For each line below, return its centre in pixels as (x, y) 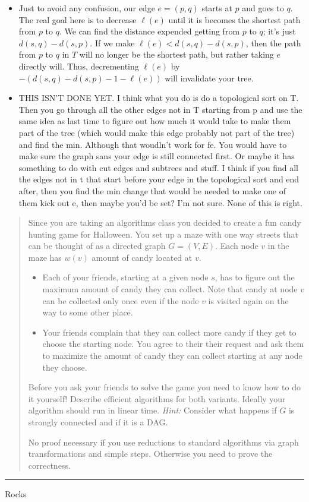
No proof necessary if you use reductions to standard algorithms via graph (163, 442)
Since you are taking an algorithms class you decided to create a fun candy (165, 222)
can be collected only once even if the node (121, 300)
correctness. (49, 465)
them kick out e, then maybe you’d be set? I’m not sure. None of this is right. (160, 202)
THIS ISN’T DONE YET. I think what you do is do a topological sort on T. (159, 98)
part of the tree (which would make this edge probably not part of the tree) (157, 132)
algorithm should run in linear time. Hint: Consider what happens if (152, 410)
